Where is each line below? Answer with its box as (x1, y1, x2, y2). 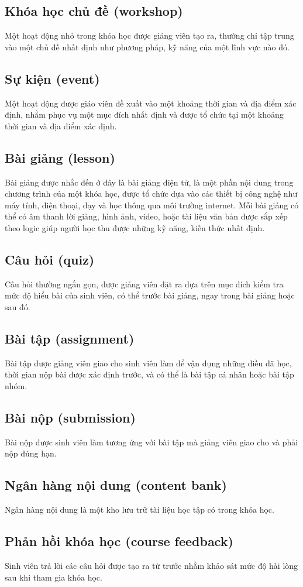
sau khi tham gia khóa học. (5, 571, 102, 583)
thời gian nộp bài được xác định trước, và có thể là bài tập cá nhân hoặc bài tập (5, 368, 294, 380)
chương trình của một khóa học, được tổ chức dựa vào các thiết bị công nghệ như (5, 187, 298, 200)
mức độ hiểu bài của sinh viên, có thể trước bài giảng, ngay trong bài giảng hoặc (5, 289, 295, 301)
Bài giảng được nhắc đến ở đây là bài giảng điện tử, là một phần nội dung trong (5, 176, 294, 188)
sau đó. (5, 300, 30, 313)
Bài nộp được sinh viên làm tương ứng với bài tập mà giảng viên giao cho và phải (5, 435, 298, 448)
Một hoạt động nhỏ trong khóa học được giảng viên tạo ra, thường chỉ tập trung (5, 29, 294, 42)
